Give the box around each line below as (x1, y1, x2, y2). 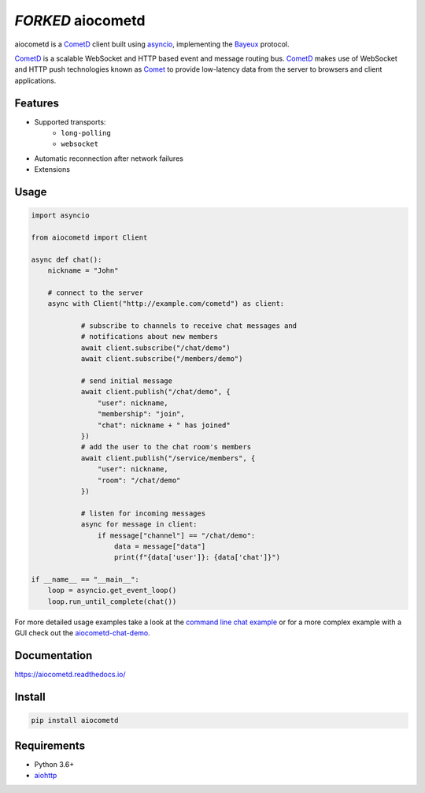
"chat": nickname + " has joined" (97, 420, 231, 430)
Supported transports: (34, 117, 106, 126)
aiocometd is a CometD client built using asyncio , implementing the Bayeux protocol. (14, 39, 290, 49)
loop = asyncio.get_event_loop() (47, 586, 177, 595)
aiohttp (34, 771, 57, 780)
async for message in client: (80, 520, 198, 529)
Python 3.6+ (34, 759, 75, 769)
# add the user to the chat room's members (80, 442, 252, 452)
